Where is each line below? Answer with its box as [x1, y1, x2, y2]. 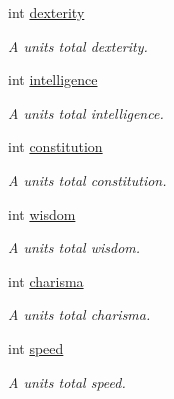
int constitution [8, 136, 103, 157]
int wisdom [8, 203, 76, 224]
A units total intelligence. [8, 102, 164, 123]
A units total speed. [8, 371, 126, 392]
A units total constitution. [8, 169, 167, 190]
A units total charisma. [8, 304, 151, 325]
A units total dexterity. [8, 35, 148, 56]
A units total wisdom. [8, 237, 141, 258]
